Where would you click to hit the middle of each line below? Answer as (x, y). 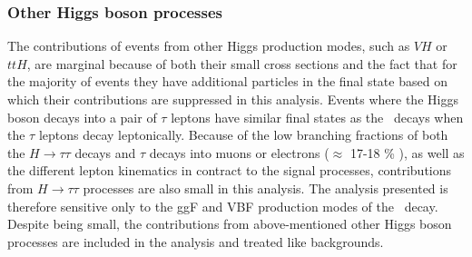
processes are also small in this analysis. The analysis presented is (265, 188)
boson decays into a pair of (82, 117)
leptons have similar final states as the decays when (317, 117)
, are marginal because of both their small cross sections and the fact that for (242, 63)
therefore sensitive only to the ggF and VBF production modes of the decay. (223, 206)
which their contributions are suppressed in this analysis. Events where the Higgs (233, 99)
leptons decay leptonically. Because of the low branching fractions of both (243, 135)
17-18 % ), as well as (407, 152)
